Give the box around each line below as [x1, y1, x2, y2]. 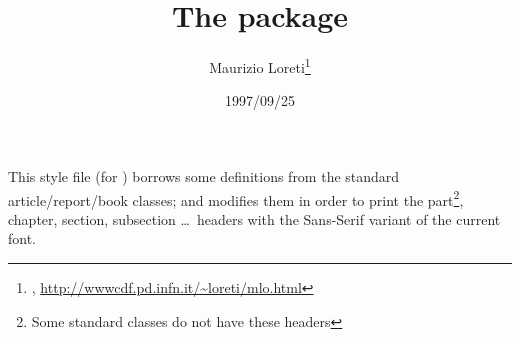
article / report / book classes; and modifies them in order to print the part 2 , [8, 186, 464, 210]
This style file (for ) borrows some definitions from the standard [8, 165, 400, 186]
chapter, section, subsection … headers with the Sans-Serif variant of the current [8, 208, 501, 229]
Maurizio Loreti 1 [209, 54, 311, 77]
